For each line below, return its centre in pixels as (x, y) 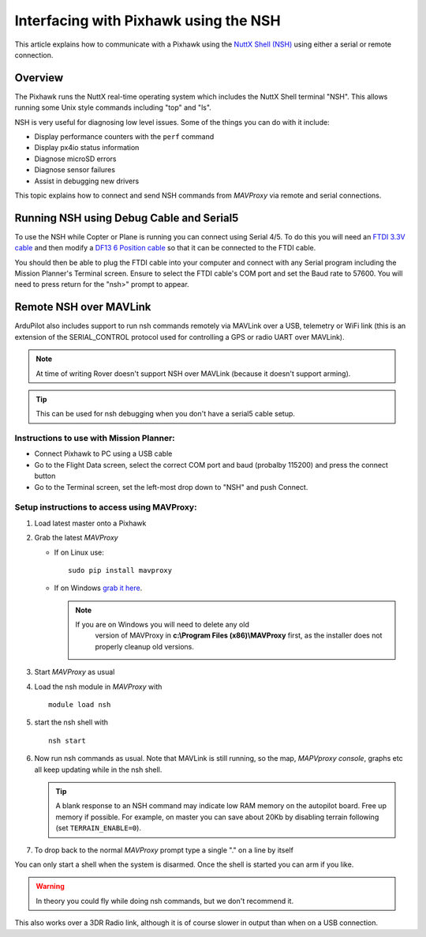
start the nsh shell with (71, 722)
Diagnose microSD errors (75, 159)
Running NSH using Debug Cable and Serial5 (127, 218)
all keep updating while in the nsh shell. (98, 770)
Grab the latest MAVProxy (76, 538)
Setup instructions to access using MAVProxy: (106, 507)
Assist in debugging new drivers (87, 181)
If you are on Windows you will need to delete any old (163, 625)
